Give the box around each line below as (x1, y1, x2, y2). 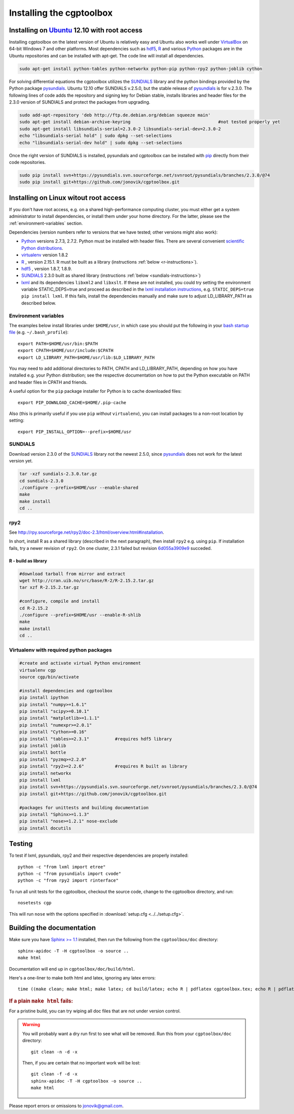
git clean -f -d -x (31, 1071, 78, 1077)
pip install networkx (19, 770, 72, 776)
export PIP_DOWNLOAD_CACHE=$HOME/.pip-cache (18, 400, 127, 405)
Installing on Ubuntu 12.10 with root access (9, 26, 143, 34)
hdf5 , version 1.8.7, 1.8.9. (21, 266, 72, 272)
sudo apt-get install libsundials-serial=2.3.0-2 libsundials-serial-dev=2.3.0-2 (19, 126, 221, 132)
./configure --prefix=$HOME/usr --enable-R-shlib (19, 612, 141, 618)
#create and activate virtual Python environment (19, 660, 141, 666)
